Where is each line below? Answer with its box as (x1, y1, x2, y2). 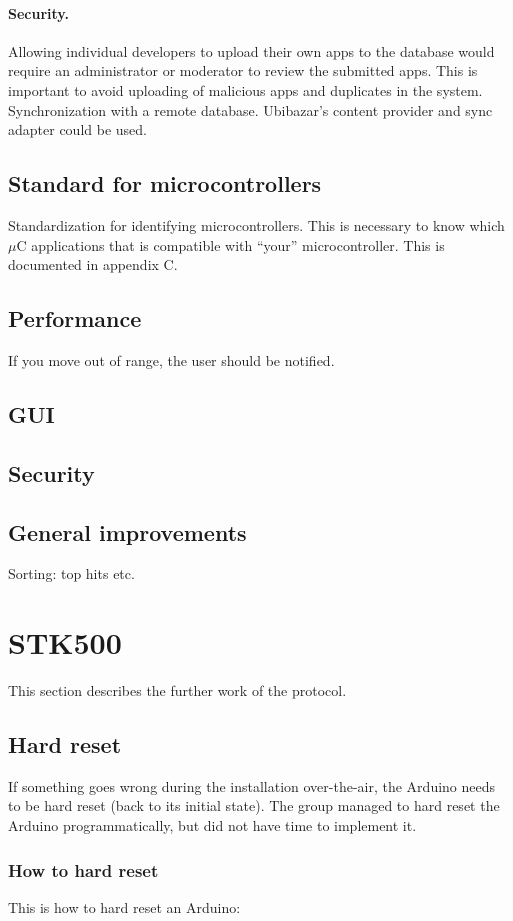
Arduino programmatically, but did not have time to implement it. (8, 815, 417, 836)
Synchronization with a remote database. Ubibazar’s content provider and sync (8, 99, 493, 120)
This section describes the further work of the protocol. (8, 680, 347, 701)
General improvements (8, 516, 247, 547)
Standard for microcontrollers (8, 168, 322, 199)
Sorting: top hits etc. (8, 563, 135, 584)
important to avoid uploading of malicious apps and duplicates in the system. (8, 79, 483, 100)
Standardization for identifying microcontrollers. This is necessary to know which (8, 214, 505, 235)
